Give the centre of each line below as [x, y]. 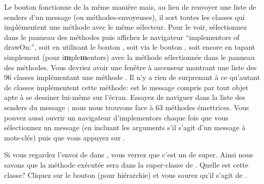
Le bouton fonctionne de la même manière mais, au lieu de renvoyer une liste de [130, 7]
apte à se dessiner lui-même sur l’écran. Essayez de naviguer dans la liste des [125, 97]
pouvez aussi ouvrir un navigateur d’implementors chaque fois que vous [116, 117]
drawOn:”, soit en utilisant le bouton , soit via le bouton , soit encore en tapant [130, 47]
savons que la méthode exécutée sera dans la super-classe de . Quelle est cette [126, 164]
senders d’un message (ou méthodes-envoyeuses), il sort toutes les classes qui [125, 17]
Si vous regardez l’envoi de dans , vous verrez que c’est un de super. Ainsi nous [129, 155]
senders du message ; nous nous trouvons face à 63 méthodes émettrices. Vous [127, 107]
